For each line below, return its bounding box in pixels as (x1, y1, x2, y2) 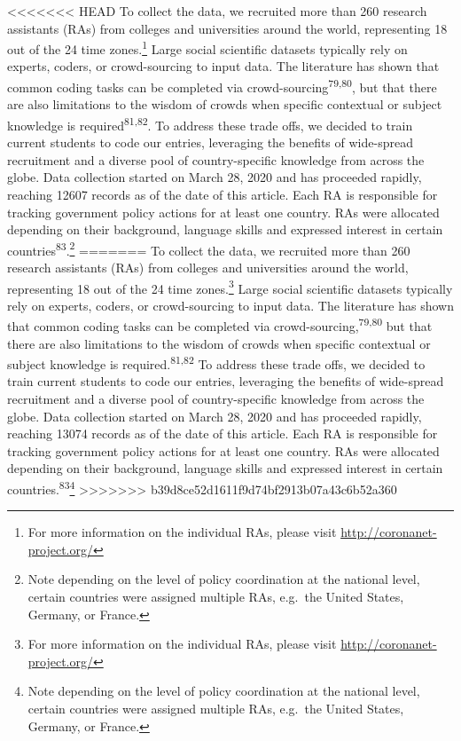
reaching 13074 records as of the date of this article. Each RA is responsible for (7, 424, 438, 443)
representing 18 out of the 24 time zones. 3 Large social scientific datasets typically (7, 276, 453, 297)
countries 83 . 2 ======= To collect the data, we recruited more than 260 (7, 238, 410, 259)
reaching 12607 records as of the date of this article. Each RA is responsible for (7, 185, 438, 203)
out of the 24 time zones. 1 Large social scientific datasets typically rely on (7, 37, 408, 58)
